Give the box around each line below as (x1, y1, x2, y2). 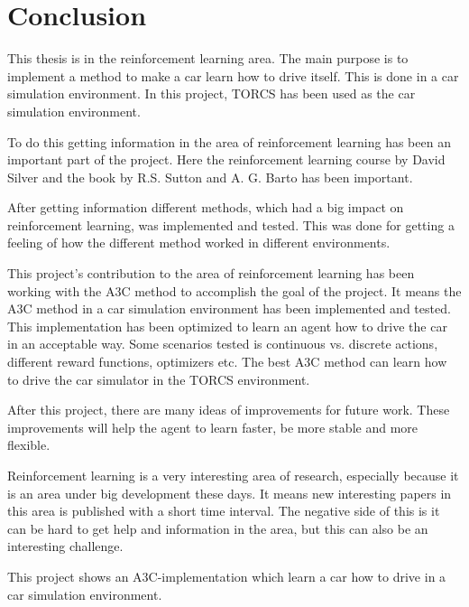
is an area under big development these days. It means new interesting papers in (7, 483, 452, 502)
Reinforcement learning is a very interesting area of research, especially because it (7, 466, 459, 484)
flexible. (7, 435, 51, 454)
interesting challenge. (7, 537, 124, 556)
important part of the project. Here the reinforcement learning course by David (7, 150, 446, 169)
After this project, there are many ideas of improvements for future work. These (7, 400, 450, 419)
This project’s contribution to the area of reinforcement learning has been (7, 264, 415, 283)
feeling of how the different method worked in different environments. (7, 233, 391, 252)
